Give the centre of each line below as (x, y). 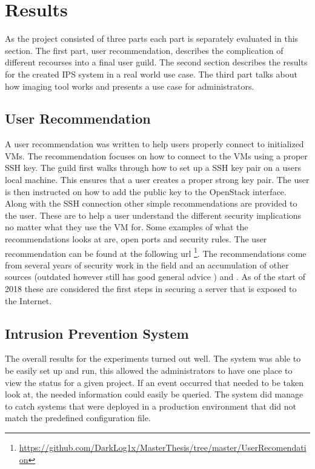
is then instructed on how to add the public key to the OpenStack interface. (146, 191)
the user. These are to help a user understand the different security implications (153, 215)
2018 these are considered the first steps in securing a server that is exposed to (151, 289)
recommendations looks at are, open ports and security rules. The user (136, 239)
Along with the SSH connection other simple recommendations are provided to (151, 203)
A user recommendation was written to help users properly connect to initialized (154, 144)
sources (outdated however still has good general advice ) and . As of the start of (155, 277)
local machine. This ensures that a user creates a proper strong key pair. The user (157, 180)
